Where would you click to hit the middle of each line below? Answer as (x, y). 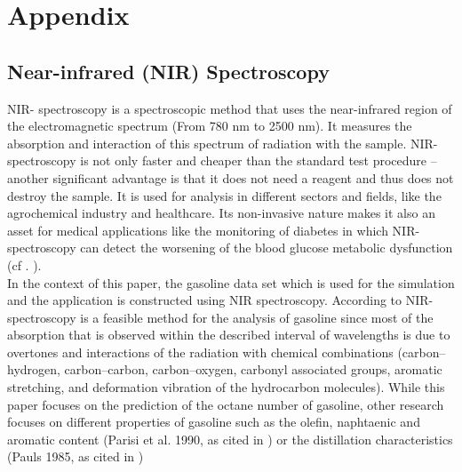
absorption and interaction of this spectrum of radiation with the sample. (207, 143)
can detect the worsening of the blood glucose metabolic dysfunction (267, 248)
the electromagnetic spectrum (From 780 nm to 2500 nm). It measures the (210, 126)
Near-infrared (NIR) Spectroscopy (168, 71)
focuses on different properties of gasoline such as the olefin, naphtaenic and (214, 422)
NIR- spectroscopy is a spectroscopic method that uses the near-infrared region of (230, 108)
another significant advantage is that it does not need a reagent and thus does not (231, 177)
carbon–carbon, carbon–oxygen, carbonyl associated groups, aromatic (253, 369)
